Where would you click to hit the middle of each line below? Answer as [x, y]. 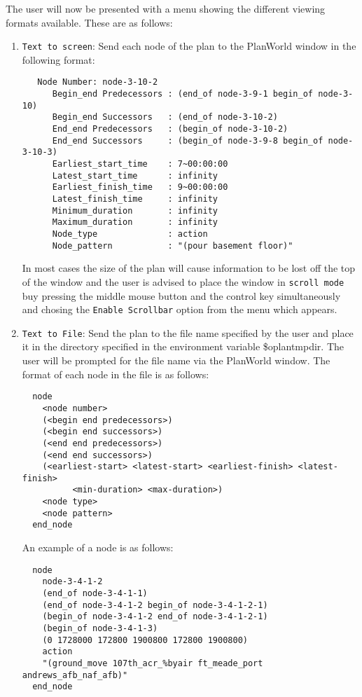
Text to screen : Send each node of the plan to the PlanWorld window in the [189, 46]
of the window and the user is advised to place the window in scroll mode [183, 281]
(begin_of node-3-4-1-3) [100, 628]
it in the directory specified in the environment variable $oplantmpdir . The [183, 346]
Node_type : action [130, 234]
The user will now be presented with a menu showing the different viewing [166, 8]
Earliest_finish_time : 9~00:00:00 [140, 187]
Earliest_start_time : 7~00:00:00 [140, 164]
